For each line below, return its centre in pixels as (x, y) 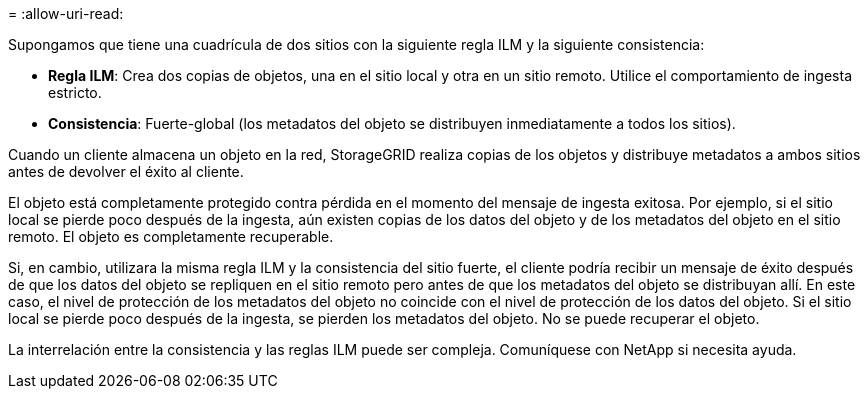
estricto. (75, 92)
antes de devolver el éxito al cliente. (126, 171)
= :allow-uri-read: (66, 13)
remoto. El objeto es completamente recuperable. (171, 236)
